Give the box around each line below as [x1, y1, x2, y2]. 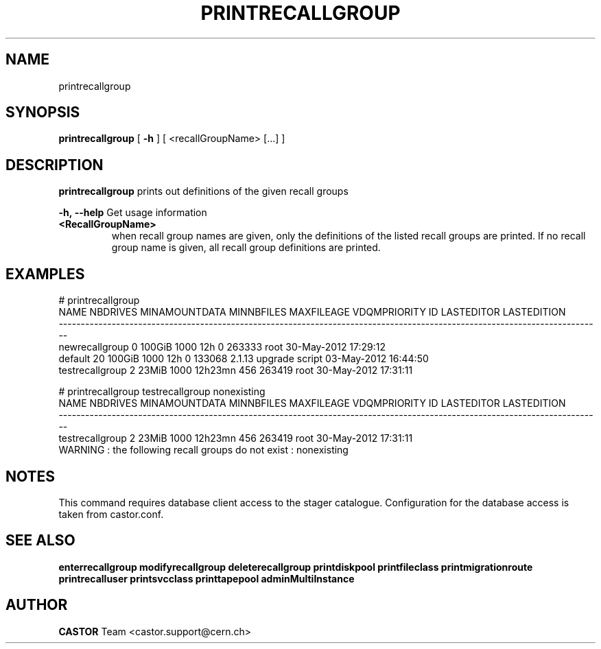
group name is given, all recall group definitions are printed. [111, 241, 381, 254]
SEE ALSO [5, 532, 75, 550]
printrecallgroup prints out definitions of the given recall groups [58, 185, 349, 198]
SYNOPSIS [5, 104, 80, 121]
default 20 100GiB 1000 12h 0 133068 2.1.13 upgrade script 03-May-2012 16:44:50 [58, 353, 429, 365]
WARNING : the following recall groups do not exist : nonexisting [58, 444, 349, 456]
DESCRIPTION [5, 156, 104, 174]
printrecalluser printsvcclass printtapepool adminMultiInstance [58, 572, 355, 585]
